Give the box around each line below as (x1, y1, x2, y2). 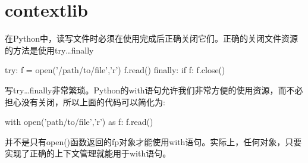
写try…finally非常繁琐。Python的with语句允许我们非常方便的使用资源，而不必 (5, 83, 303, 96)
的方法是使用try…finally (5, 43, 94, 56)
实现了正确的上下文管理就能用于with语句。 (5, 147, 171, 159)
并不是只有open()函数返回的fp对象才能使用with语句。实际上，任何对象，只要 (5, 135, 302, 148)
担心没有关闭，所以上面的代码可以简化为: (5, 95, 165, 108)
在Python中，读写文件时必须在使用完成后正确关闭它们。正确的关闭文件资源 (5, 32, 298, 45)
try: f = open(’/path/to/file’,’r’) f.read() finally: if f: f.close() (5, 64, 225, 76)
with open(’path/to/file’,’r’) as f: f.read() (5, 115, 153, 128)
